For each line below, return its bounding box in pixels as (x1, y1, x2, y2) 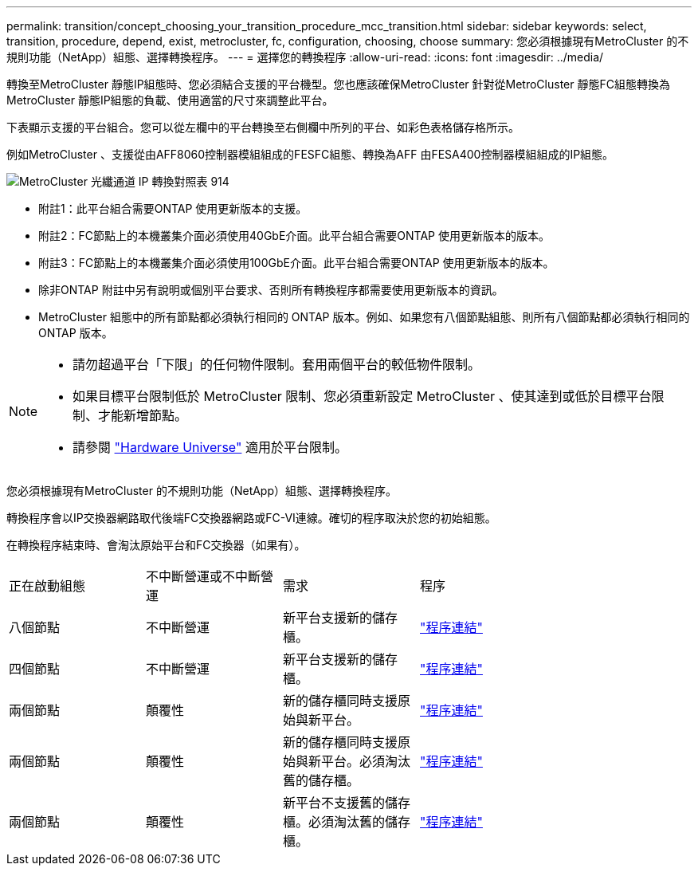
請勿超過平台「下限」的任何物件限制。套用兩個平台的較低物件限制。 (73, 356, 481, 372)
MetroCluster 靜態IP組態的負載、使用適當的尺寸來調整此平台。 (6, 93, 334, 107)
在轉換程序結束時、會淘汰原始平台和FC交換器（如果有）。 (6, 538, 306, 552)
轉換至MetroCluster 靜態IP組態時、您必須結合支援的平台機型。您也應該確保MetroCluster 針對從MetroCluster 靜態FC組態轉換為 (6, 77, 670, 91)
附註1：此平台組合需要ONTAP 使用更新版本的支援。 (38, 202, 308, 215)
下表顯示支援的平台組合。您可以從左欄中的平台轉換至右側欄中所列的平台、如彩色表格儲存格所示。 (6, 120, 520, 134)
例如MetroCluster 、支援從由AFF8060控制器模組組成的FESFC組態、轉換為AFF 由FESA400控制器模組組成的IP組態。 (6, 147, 614, 161)
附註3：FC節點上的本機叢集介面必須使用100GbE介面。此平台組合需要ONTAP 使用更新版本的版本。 (38, 256, 555, 269)
